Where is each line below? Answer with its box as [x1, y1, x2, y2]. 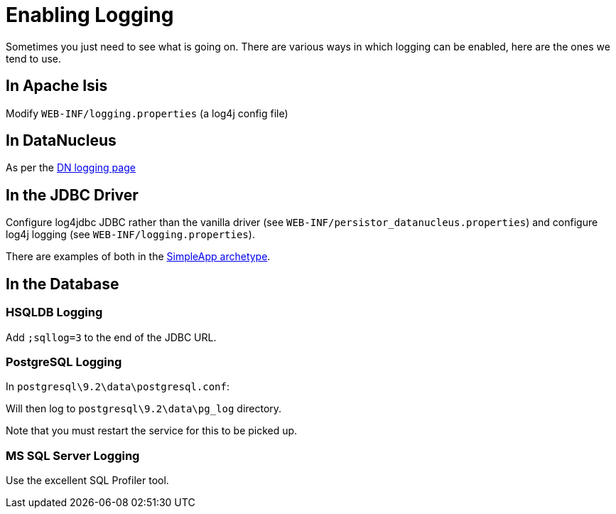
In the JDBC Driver [6, 186, 139, 204]
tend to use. [6, 52, 62, 65]
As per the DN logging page [6, 161, 136, 174]
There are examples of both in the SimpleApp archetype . [6, 250, 271, 263]
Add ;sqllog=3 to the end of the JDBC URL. [6, 331, 217, 343]
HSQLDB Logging [6, 305, 103, 320]
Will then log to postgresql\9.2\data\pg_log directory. [6, 402, 282, 415]
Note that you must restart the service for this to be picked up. [6, 424, 298, 437]
